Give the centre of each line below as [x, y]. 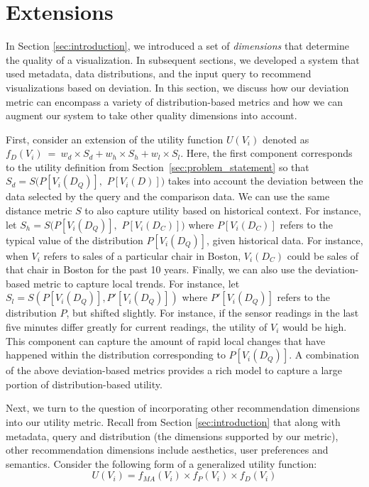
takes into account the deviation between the [265, 181]
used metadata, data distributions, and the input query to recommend [159, 73]
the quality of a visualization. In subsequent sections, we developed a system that [183, 59]
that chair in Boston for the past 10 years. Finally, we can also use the [159, 269]
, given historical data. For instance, [285, 240]
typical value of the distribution [75, 240]
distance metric [39, 210]
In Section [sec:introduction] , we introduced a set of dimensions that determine [177, 46]
